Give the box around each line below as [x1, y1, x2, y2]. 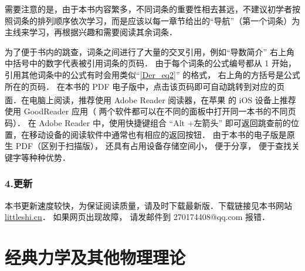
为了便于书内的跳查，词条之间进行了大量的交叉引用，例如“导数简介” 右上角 [5, 45, 294, 57]
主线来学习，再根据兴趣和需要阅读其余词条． [5, 26, 177, 38]
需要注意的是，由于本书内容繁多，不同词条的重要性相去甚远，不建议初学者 [5, 3, 292, 15]
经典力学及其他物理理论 [5, 245, 186, 269]
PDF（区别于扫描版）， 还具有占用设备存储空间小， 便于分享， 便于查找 [15, 140, 292, 152]
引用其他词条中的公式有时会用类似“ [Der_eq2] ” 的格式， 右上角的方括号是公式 [5, 68, 300, 80]
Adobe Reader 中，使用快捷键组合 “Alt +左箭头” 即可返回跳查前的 [39, 117, 291, 128]
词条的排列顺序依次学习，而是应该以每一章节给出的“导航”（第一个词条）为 [12, 14, 300, 26]
